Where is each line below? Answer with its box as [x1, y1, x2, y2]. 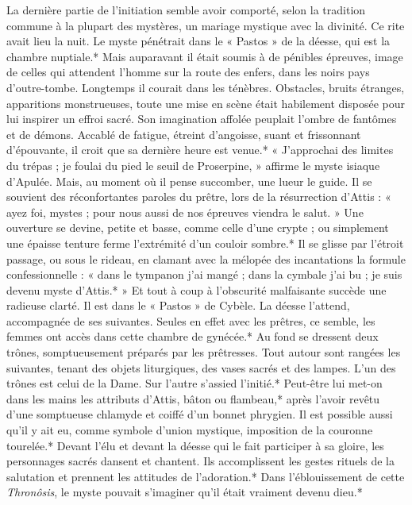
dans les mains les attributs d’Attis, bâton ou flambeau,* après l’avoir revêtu [6, 390, 380, 407]
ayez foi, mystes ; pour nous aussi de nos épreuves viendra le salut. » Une [6, 203, 364, 220]
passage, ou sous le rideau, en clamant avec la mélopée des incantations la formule [6, 250, 406, 267]
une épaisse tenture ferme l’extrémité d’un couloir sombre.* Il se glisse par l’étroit [6, 234, 404, 251]
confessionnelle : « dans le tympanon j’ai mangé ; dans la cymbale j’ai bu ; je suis [6, 266, 402, 283]
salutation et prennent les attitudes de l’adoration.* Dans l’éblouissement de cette [6, 468, 405, 484]
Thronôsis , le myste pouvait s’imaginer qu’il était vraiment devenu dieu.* [6, 484, 363, 500]
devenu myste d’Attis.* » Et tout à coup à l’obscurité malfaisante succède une [6, 281, 387, 298]
